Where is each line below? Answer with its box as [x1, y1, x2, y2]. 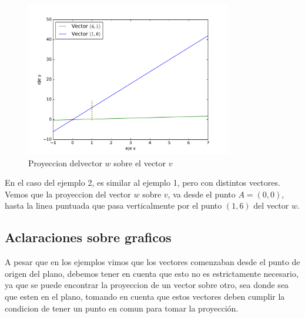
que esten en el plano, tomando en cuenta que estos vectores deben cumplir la [5, 290, 285, 303]
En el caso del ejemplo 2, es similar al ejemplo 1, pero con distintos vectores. [5, 176, 280, 189]
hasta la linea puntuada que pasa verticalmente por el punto [5, 199, 222, 212]
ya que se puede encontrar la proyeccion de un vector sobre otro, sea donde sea [5, 279, 289, 291]
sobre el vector [113, 156, 166, 169]
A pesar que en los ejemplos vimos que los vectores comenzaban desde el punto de [5, 256, 300, 268]
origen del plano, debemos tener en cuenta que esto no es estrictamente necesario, [5, 267, 299, 279]
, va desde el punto [167, 188, 236, 200]
